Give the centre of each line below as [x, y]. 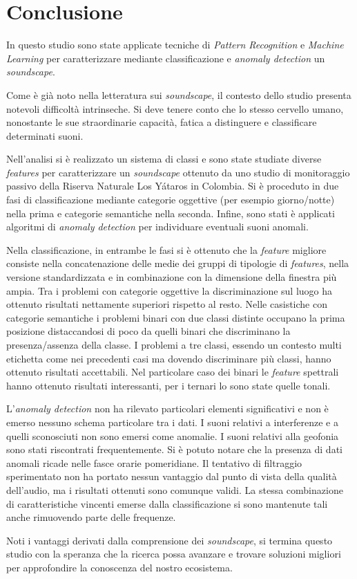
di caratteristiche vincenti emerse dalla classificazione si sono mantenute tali [167, 503]
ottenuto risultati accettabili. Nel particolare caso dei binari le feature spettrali [173, 372]
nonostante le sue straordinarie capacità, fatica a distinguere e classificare [162, 122]
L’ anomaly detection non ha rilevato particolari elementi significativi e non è [167, 408]
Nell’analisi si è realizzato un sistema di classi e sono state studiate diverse [164, 159]
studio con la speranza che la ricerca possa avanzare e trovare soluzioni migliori [174, 554]
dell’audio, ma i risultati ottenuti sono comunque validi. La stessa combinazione [175, 489]
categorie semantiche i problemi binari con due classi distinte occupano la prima [176, 317]
